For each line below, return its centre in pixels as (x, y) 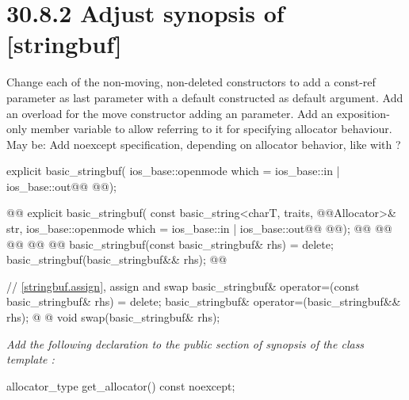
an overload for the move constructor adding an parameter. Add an (170, 113)
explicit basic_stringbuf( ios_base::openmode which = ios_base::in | (173, 171)
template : (31, 359)
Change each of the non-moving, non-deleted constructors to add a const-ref (191, 82)
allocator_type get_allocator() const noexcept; (121, 385)
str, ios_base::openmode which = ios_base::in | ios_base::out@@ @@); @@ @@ (199, 229)
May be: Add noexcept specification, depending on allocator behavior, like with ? (204, 144)
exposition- (363, 113)
